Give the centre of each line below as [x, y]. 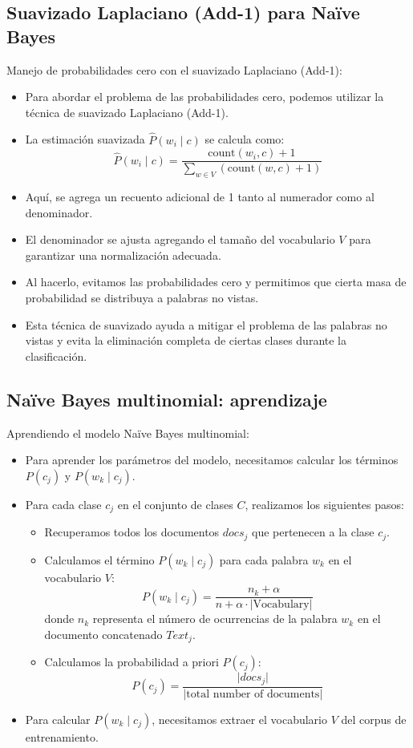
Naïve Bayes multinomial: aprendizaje [167, 399]
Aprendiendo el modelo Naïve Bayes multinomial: [128, 433]
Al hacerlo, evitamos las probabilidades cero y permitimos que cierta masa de [216, 282]
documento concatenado [103, 634]
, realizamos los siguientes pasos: [324, 504]
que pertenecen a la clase [313, 532]
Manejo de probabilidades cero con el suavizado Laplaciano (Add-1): [174, 69]
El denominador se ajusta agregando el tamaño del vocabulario [180, 239]
